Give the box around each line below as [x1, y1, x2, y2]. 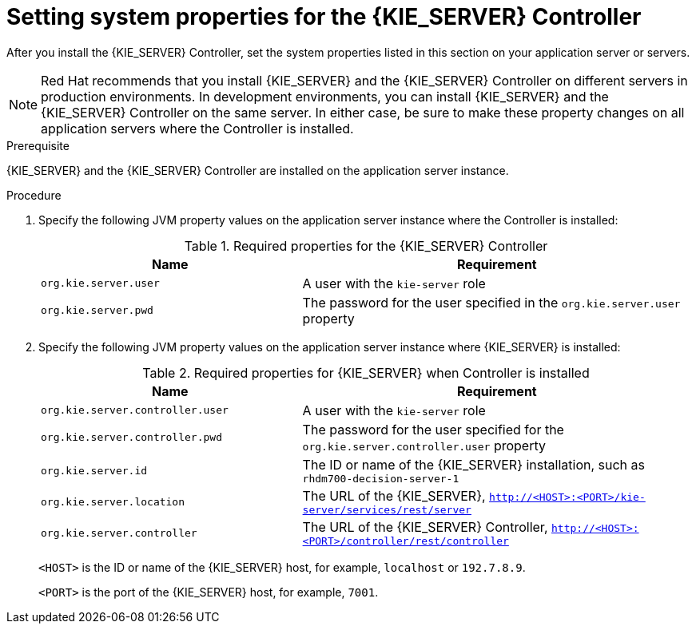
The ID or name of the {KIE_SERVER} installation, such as [302, 456, 645, 473]
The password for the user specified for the [302, 421, 564, 438]
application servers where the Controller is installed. [41, 120, 354, 137]
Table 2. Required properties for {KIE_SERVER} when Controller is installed [142, 364, 590, 381]
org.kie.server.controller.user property [302, 437, 546, 454]
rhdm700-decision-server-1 [302, 472, 459, 485]
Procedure [6, 188, 62, 202]
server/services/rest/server [302, 503, 471, 516]
